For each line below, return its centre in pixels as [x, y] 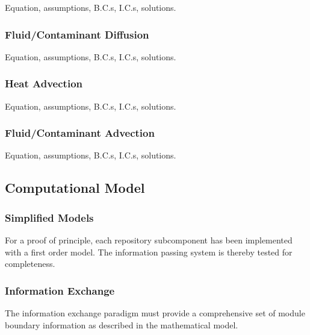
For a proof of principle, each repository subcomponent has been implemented [149, 240]
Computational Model [75, 188]
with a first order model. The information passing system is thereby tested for [149, 252]
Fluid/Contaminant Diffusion [77, 34]
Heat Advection [44, 83]
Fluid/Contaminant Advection [80, 133]
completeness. [30, 264]
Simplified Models [49, 217]
